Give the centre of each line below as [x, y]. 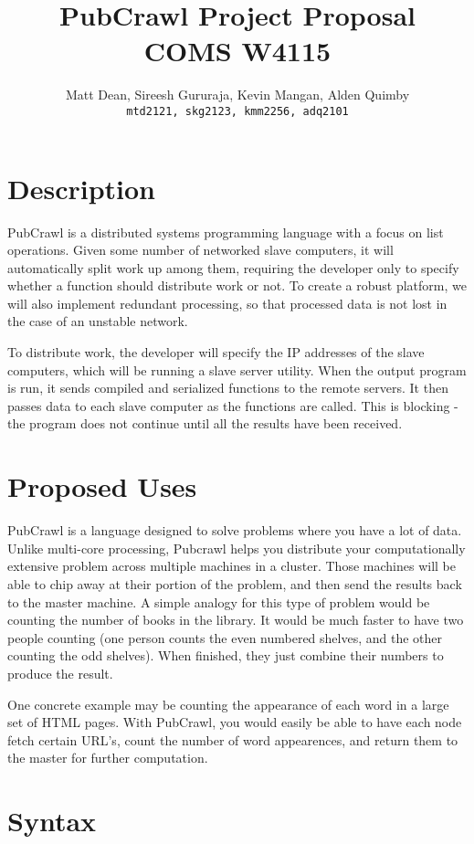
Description [82, 188]
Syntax [52, 821]
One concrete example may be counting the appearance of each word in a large [228, 704]
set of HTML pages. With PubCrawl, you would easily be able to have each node [235, 722]
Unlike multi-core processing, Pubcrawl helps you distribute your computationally [237, 548]
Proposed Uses [102, 486]
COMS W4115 [237, 51]
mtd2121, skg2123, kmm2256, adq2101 [237, 111]
